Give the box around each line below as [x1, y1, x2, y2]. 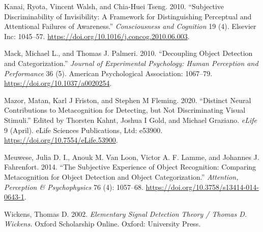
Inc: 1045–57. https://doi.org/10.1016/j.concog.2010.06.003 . [4, 30, 190, 41]
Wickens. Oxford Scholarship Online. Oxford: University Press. [4, 218, 201, 229]
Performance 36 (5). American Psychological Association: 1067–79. [4, 68, 213, 78]
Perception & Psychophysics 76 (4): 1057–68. [4, 181, 143, 192]
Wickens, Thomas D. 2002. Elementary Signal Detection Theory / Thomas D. [4, 208, 247, 219]
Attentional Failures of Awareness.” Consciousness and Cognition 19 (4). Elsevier [4, 21, 256, 31]
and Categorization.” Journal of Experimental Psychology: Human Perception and [4, 57, 258, 68]
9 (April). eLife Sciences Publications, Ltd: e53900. [4, 124, 163, 135]
